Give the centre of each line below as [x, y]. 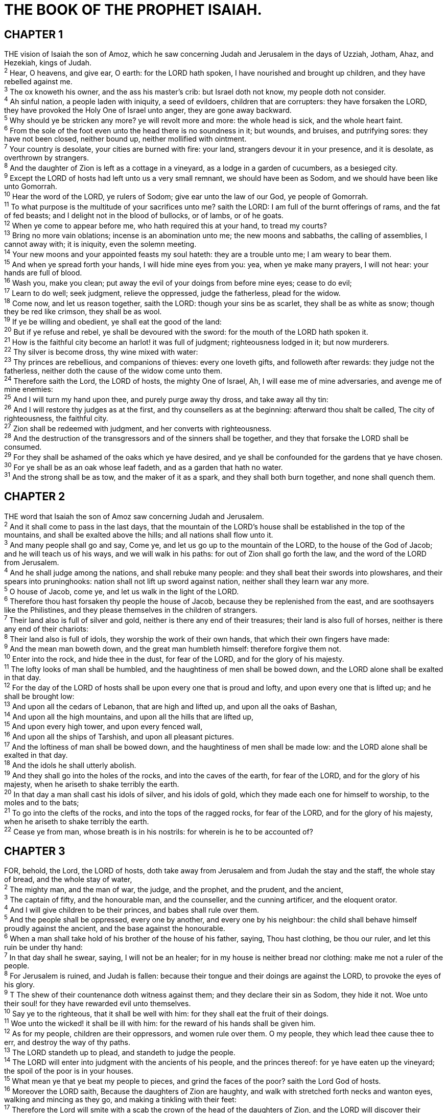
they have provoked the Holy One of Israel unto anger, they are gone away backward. [148, 110]
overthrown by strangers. [46, 158]
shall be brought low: [39, 696]
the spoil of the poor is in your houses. [69, 1071]
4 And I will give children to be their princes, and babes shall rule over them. [132, 909]
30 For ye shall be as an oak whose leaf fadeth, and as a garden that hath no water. [144, 466]
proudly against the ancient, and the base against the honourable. [115, 928]
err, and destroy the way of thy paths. [67, 1042]
